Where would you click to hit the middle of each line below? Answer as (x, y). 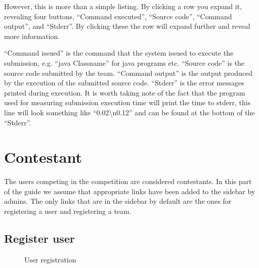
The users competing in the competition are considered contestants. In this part (128, 181)
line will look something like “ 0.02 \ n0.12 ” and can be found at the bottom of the (129, 112)
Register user (39, 238)
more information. (32, 36)
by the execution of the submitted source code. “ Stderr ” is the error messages (124, 83)
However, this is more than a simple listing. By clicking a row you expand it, (123, 6)
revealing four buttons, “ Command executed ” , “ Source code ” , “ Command (118, 16)
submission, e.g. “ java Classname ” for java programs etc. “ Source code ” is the (124, 62)
